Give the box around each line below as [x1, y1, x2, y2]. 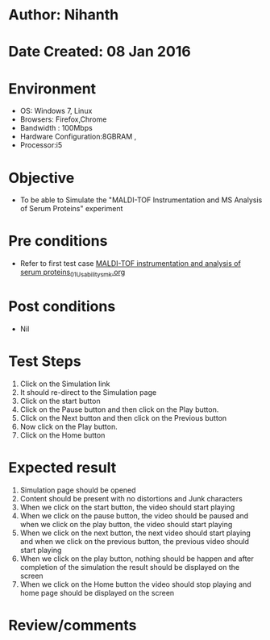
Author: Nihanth [8, 6, 119, 24]
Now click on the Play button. [19, 422, 118, 431]
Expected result [8, 459, 117, 477]
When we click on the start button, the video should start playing [19, 502, 235, 512]
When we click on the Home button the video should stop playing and [19, 579, 251, 589]
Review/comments [8, 616, 137, 634]
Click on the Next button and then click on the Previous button [19, 413, 227, 422]
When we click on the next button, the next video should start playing [19, 528, 251, 538]
